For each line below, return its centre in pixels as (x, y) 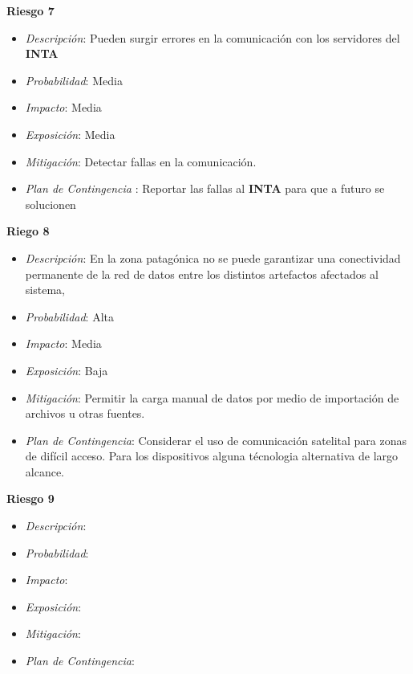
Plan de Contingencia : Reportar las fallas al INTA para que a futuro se (205, 188)
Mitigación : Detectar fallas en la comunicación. (141, 161)
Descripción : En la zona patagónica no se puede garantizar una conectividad (213, 257)
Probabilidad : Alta (70, 316)
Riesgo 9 (30, 498)
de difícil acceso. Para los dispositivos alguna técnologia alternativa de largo (212, 456)
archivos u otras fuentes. (85, 413)
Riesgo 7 (30, 10)
